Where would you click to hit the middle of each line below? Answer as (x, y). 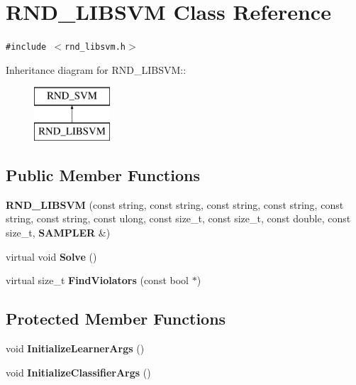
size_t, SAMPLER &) (58, 232)
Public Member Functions (103, 174)
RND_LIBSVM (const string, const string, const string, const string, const (175, 204)
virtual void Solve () (51, 256)
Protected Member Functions (116, 319)
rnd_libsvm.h (95, 47)
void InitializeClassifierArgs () (78, 372)
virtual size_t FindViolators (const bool (97, 280)
